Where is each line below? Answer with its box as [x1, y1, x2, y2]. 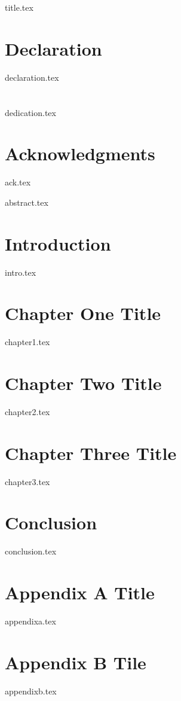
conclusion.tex [5, 545, 57, 557]
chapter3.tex [5, 475, 50, 487]
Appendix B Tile [5, 650, 146, 674]
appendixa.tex [5, 615, 56, 627]
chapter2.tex [5, 405, 50, 417]
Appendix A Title [5, 580, 155, 605]
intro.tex [5, 266, 36, 278]
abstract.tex [5, 196, 48, 208]
